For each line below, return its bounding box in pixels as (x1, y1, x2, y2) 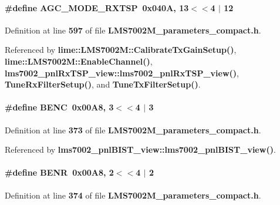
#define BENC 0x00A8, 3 (5, 101, 114, 113)
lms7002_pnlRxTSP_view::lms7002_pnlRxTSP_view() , (5, 66, 239, 79)
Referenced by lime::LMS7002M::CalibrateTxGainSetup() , (5, 43, 237, 56)
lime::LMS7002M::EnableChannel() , (5, 55, 153, 67)
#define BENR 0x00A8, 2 (5, 166, 114, 179)
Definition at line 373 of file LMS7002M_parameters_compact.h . (5, 123, 261, 136)
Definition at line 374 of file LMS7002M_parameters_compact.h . (5, 189, 261, 201)
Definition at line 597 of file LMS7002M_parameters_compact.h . (5, 23, 261, 36)
